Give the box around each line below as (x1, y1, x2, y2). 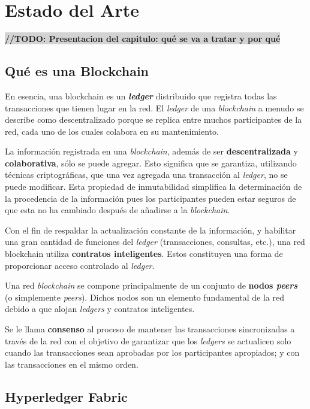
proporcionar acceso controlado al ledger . (5, 259, 155, 271)
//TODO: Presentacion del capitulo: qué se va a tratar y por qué (5, 32, 281, 45)
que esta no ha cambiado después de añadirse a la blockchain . (5, 204, 230, 216)
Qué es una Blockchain (5, 62, 149, 80)
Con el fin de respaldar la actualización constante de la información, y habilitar (5, 223, 296, 236)
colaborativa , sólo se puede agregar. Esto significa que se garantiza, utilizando (5, 156, 297, 169)
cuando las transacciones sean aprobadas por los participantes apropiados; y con (5, 346, 300, 359)
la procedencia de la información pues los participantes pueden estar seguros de (5, 192, 296, 204)
